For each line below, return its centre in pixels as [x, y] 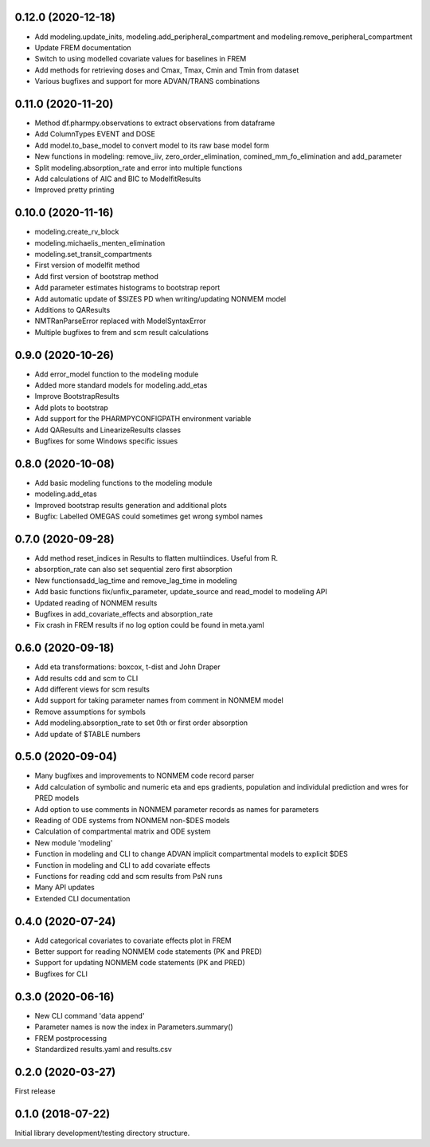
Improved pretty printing [74, 190]
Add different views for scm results [92, 689]
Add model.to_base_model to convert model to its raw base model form [152, 145]
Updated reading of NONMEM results [96, 603]
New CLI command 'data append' [90, 1015]
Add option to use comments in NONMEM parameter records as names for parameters [177, 809]
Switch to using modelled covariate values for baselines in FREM [141, 59]
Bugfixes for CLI [61, 974]
